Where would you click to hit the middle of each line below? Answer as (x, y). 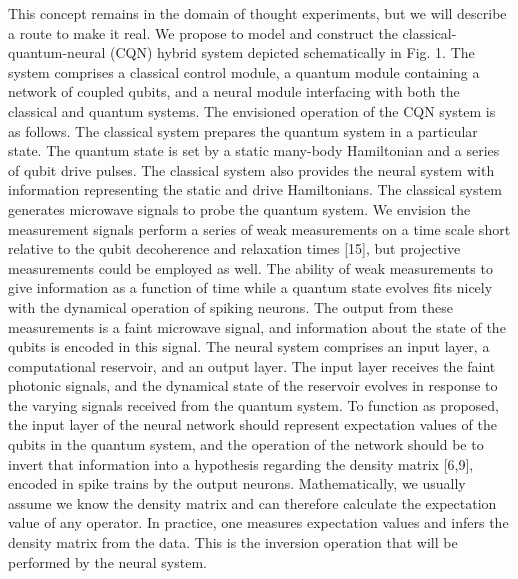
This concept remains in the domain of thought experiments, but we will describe (257, 13)
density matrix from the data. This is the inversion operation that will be (233, 542)
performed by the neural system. (107, 561)
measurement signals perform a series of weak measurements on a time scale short (259, 228)
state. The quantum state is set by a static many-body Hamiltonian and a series (254, 150)
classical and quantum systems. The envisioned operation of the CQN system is (252, 110)
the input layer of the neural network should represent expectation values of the (252, 424)
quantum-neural (57, 52)
